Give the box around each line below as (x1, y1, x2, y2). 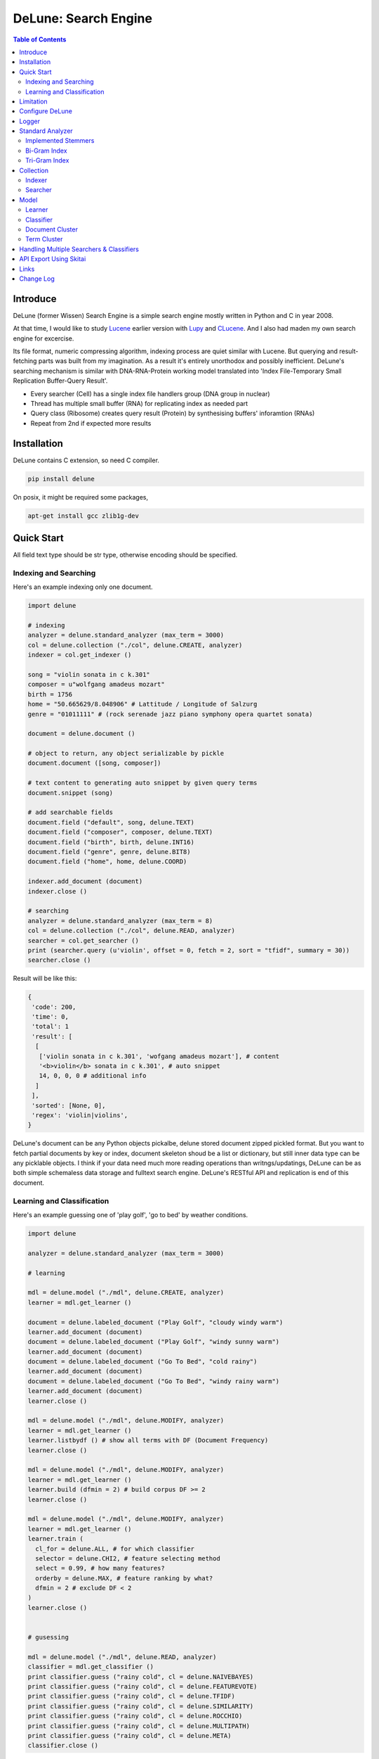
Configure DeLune (19, 107, 73, 115)
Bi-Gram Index (25, 146, 67, 155)
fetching (13, 357, 37, 365)
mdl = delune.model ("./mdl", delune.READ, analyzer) (27, 1653, 217, 1660)
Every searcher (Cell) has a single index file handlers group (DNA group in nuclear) (30, 389, 270, 398)
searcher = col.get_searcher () (27, 936, 140, 944)
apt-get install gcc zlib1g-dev (27, 512, 140, 520)
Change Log (19, 274, 55, 283)
